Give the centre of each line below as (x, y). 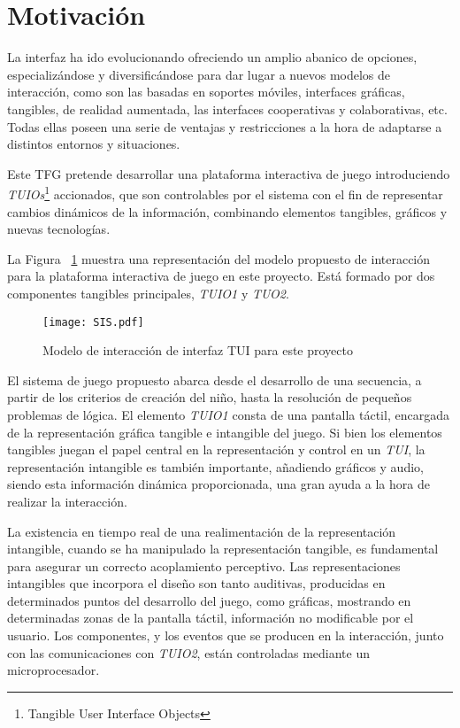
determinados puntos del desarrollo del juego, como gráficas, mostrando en (209, 600)
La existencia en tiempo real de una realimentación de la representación (202, 531)
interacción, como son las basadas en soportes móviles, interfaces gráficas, (206, 92)
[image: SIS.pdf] (93, 322)
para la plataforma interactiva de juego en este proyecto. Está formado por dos (221, 276)
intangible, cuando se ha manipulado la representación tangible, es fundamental (223, 549)
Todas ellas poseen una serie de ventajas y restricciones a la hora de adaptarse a (225, 126)
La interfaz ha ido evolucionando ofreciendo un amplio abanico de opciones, (212, 57)
